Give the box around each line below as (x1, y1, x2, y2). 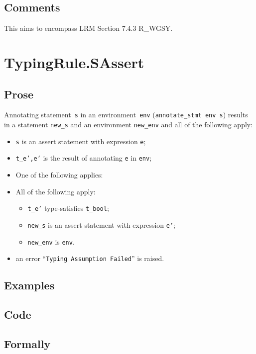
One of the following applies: (15, 170, 103, 179)
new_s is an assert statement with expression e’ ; (27, 219, 176, 230)
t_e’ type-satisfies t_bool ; (27, 203, 109, 213)
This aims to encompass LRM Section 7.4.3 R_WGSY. (4, 23, 173, 33)
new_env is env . (27, 236, 75, 247)
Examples (4, 277, 55, 293)
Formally (4, 336, 51, 351)
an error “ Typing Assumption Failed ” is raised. (15, 253, 164, 264)
